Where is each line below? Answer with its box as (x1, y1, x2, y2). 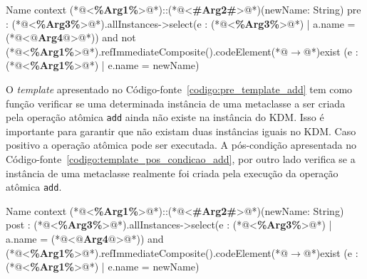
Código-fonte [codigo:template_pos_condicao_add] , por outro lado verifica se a (6, 152, 356, 166)
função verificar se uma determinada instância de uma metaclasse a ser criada (6, 95, 346, 110)
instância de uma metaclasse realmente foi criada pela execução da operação (6, 165, 338, 180)
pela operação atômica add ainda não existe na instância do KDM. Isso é (6, 110, 324, 125)
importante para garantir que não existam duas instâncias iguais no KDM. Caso (6, 123, 356, 138)
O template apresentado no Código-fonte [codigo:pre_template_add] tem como (6, 81, 353, 96)
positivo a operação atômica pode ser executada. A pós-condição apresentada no (6, 137, 356, 152)
